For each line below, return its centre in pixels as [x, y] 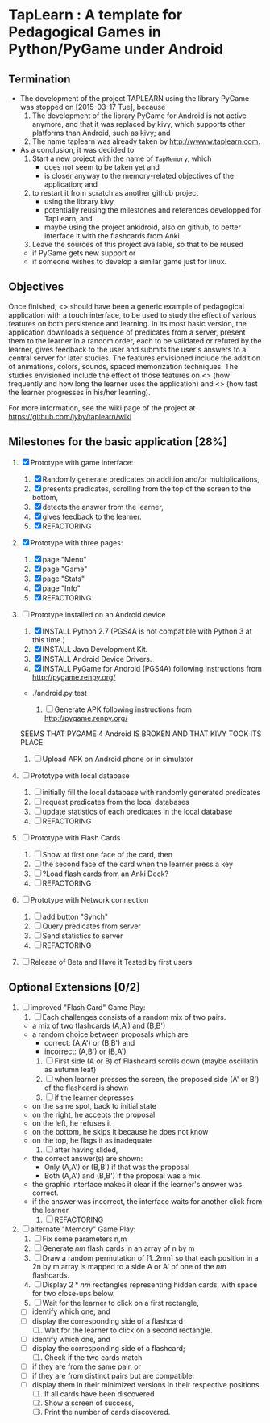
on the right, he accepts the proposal [93, 1115]
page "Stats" [64, 579]
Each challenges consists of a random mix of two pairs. [134, 1017]
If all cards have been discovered [99, 1394]
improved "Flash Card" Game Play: [88, 1008]
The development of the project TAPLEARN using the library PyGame [135, 98]
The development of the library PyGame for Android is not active [139, 116]
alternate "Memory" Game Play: [83, 1229]
